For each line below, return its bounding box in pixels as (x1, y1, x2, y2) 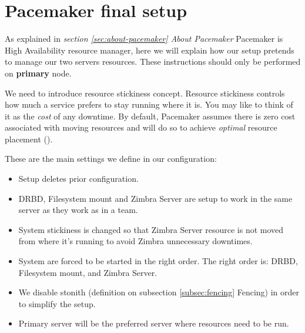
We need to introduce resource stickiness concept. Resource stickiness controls (5, 86, 285, 99)
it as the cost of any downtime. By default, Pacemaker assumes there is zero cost (5, 109, 296, 122)
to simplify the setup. (18, 297, 96, 309)
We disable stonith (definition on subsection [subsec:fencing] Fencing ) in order (18, 286, 299, 298)
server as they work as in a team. (18, 204, 138, 216)
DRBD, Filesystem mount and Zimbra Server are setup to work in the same (18, 192, 293, 204)
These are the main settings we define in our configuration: (5, 152, 217, 165)
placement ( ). (5, 132, 53, 145)
